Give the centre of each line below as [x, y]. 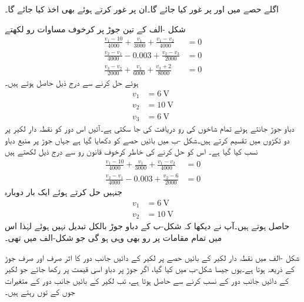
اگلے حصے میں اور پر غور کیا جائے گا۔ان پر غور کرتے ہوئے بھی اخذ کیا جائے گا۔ [142, 9]
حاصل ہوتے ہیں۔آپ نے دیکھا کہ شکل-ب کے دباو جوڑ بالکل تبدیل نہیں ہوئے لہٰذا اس [147, 226]
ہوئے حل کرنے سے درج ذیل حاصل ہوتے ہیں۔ [72, 82]
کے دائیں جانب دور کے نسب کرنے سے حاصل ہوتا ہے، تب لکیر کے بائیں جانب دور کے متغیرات [147, 280]
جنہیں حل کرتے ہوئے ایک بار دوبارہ [64, 191]
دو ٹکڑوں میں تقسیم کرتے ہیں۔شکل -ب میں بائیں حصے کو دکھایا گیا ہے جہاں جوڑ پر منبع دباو [147, 140]
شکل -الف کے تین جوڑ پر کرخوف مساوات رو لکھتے [95, 28]
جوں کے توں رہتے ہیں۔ [40, 292]
